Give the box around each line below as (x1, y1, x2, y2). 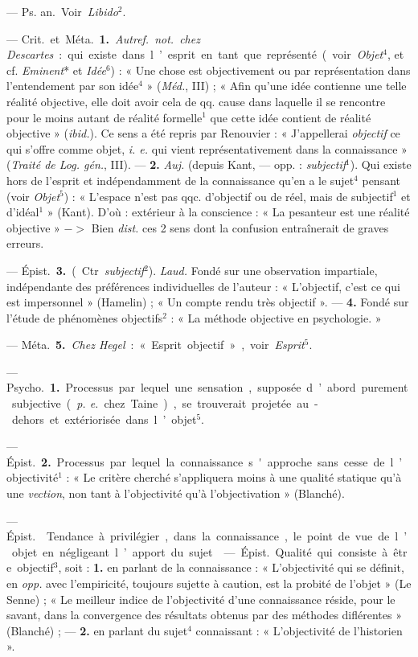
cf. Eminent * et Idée (6, 61, 106, 78)
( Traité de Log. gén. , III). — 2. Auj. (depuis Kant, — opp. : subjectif (6, 156, 346, 173)
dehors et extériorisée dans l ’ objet (11, 410, 197, 427)
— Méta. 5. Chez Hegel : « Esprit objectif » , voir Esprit (6, 336, 305, 353)
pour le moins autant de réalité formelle (6, 109, 203, 125)
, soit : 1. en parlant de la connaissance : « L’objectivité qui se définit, (58, 559, 404, 576)
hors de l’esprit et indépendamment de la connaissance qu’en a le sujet (6, 171, 354, 188)
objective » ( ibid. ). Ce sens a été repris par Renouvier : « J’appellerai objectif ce (6, 125, 400, 142)
